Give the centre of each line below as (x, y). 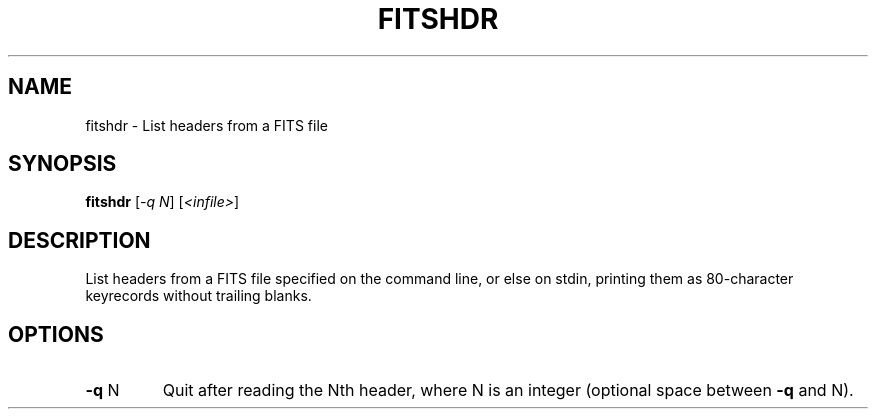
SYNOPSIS (62, 164)
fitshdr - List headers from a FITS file (206, 125)
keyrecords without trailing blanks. (198, 296)
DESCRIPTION (79, 240)
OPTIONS (56, 334)
